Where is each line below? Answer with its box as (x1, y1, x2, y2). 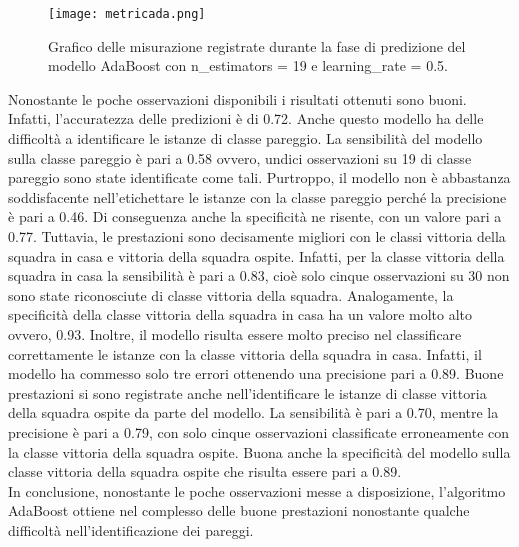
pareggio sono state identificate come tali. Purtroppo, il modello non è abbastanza (8, 167, 511, 188)
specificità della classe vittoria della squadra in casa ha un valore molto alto (8, 304, 473, 325)
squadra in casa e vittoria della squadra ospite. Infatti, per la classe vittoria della (8, 245, 505, 266)
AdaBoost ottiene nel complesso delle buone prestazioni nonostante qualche (8, 500, 470, 521)
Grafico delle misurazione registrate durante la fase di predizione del (48, 35, 466, 56)
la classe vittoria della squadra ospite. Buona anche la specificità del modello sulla (8, 441, 511, 462)
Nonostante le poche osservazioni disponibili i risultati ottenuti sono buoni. (8, 88, 467, 109)
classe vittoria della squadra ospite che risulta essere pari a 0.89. (8, 461, 402, 482)
